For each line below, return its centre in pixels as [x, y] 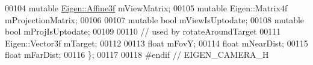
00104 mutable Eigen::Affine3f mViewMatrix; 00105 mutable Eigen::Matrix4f [146, 8]
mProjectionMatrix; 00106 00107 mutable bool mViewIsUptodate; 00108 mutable [155, 19]
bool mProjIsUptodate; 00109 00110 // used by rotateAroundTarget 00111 [143, 31]
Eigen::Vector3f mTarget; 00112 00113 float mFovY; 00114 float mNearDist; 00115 [156, 43]
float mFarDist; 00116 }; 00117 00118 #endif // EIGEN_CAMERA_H [137, 55]
